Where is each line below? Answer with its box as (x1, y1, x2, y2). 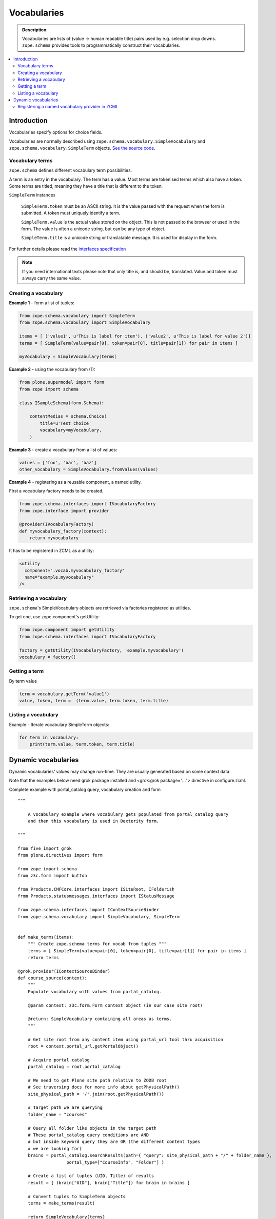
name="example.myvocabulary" (24, 574, 95, 580)
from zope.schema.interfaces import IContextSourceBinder (18, 907, 159, 913)
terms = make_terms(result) (27, 1200, 95, 1206)
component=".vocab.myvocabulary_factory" (24, 568, 125, 573)
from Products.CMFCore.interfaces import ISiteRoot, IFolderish (18, 886, 175, 892)
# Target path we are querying (27, 1105, 103, 1110)
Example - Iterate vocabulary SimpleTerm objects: (9, 722, 110, 727)
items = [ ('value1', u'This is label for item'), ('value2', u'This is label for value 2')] (19, 334, 251, 339)
